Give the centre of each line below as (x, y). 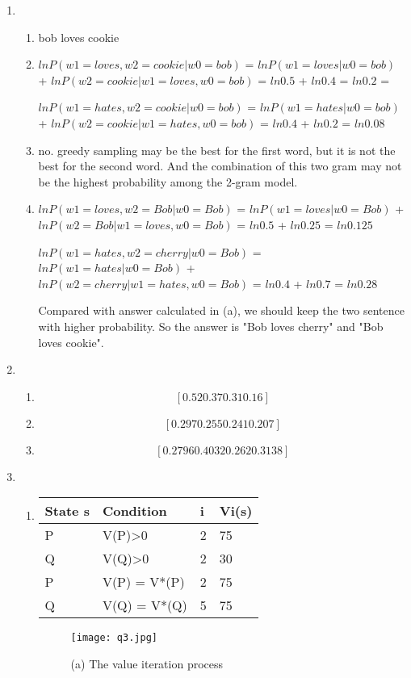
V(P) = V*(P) (143, 582)
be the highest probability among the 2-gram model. (168, 181)
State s (67, 511)
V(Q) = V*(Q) (145, 605)
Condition (134, 511)
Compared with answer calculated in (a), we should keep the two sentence (221, 310)
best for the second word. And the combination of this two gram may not (220, 166)
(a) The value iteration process (147, 663)
